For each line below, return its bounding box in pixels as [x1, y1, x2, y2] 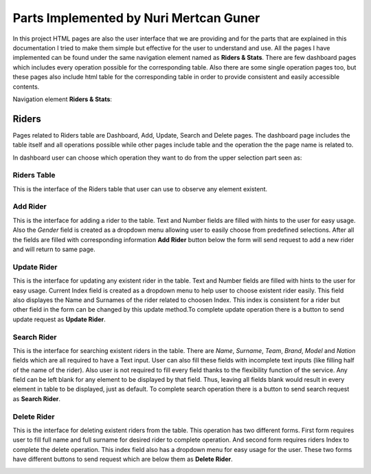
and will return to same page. [12, 245, 95, 254]
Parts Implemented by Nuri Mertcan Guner [12, 10, 260, 25]
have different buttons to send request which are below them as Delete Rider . [12, 455, 233, 464]
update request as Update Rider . [12, 315, 106, 323]
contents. [12, 83, 40, 91]
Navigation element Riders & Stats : [12, 95, 113, 103]
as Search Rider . [12, 394, 61, 402]
